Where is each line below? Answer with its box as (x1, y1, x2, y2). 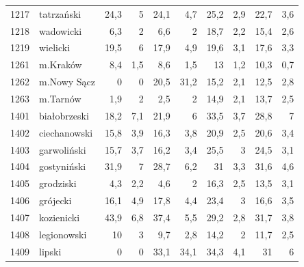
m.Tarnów (39, 91, 81, 105)
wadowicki (39, 23, 82, 38)
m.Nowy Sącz (39, 74, 96, 89)
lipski (39, 244, 62, 258)
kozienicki (39, 210, 80, 224)
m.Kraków (39, 57, 82, 72)
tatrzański (39, 6, 81, 20)
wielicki (39, 40, 71, 55)
